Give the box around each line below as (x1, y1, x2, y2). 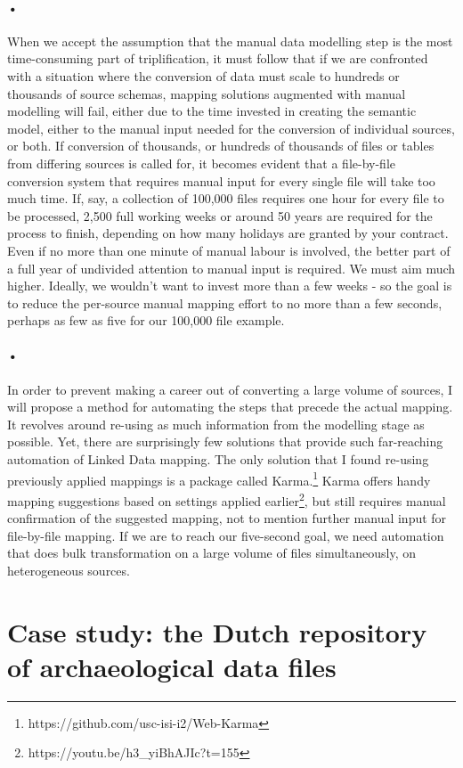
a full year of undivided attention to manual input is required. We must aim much (7, 258, 456, 277)
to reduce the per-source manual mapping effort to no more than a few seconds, (7, 293, 443, 312)
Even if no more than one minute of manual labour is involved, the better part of (7, 241, 451, 259)
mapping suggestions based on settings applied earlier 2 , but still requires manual (7, 488, 446, 510)
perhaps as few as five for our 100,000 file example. (7, 311, 285, 330)
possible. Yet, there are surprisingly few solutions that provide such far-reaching (7, 432, 443, 451)
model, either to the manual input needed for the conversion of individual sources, (7, 118, 455, 137)
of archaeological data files (7, 648, 337, 684)
